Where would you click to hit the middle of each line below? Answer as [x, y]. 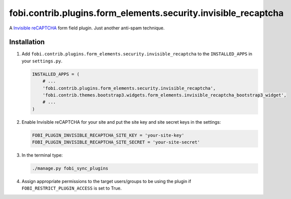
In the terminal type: [42, 155]
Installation [27, 42]
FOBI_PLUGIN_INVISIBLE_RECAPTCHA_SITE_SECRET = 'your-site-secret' [116, 142]
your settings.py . [42, 61]
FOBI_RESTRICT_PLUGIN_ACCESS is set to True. [72, 188]
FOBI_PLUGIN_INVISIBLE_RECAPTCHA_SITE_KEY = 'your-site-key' [108, 135]
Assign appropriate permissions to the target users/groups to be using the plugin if [106, 182]
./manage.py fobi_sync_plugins [70, 169]
